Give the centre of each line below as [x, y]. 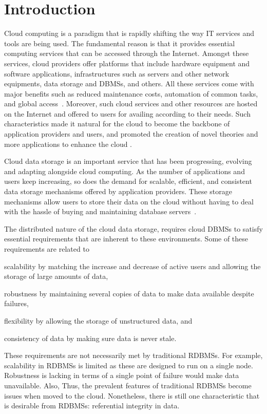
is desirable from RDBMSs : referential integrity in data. [92, 406]
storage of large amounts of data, [56, 276]
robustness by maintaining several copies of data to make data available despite [129, 293]
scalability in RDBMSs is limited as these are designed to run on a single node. [129, 365]
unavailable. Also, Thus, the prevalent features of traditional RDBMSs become [128, 385]
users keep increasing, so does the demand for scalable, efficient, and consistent [128, 181]
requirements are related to [47, 249]
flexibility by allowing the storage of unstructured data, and [98, 320]
